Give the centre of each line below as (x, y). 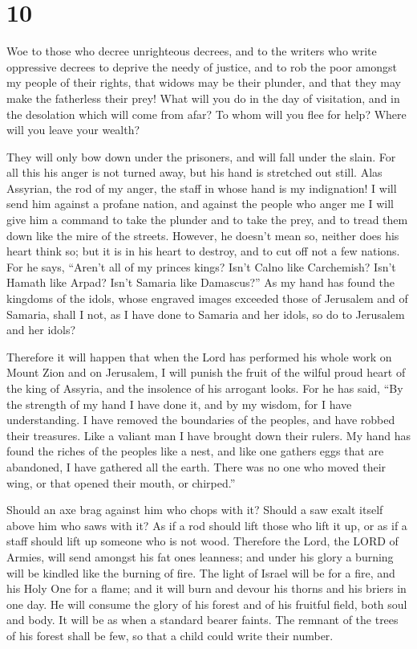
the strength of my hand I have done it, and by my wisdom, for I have (179, 404)
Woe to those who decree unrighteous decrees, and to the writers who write (192, 51)
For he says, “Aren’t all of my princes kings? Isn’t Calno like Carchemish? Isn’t (201, 266)
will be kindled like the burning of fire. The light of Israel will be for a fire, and (201, 572)
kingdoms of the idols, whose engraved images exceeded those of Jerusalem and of (207, 298)
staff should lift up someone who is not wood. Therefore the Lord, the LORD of (202, 541)
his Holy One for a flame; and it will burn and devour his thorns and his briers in (206, 588)
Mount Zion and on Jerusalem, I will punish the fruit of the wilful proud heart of (206, 372)
